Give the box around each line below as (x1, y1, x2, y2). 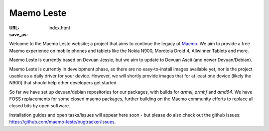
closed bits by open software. (9, 103, 70, 109)
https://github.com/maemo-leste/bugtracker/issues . (9, 119, 116, 125)
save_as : (9, 31, 28, 37)
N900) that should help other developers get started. (9, 80, 118, 86)
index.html (48, 25, 70, 31)
